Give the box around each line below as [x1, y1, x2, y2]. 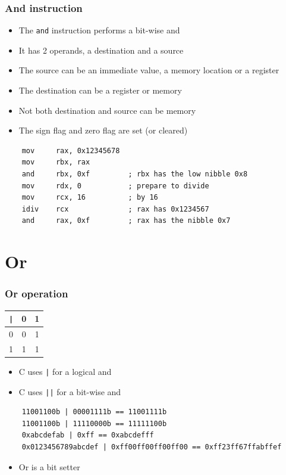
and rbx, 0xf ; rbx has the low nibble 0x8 [21, 170, 248, 179]
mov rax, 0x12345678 [21, 146, 120, 155]
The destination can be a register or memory [18, 84, 182, 97]
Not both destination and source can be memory [18, 104, 196, 116]
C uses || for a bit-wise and [18, 385, 121, 398]
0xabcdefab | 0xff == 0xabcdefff [21, 431, 154, 440]
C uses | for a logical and [18, 365, 112, 377]
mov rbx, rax [21, 158, 90, 167]
